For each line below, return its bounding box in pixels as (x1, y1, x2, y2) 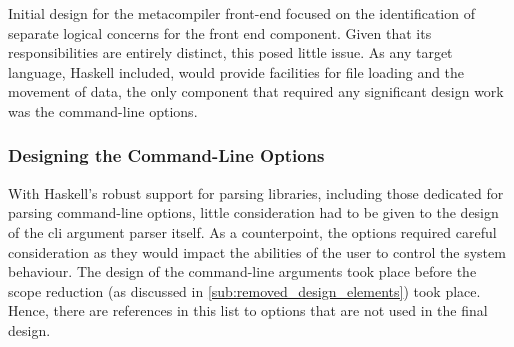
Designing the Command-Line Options (8, 143, 325, 168)
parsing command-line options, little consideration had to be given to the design (8, 202, 499, 223)
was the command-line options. (8, 100, 198, 121)
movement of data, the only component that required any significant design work (8, 81, 504, 102)
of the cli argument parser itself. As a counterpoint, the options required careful (8, 221, 497, 242)
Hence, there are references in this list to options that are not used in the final (8, 300, 488, 321)
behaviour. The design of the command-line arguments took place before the (8, 261, 477, 282)
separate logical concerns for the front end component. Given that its (8, 22, 432, 43)
